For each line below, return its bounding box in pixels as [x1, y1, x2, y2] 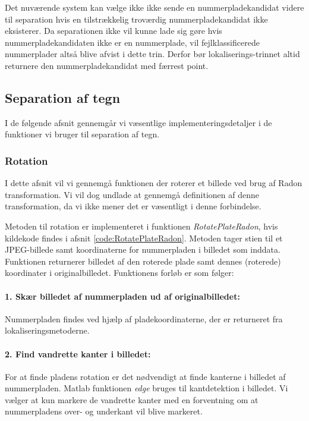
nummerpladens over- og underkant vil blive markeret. [5, 405, 203, 417]
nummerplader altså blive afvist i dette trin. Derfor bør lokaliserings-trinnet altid [5, 48, 300, 60]
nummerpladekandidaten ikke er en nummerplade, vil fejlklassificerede [5, 36, 260, 48]
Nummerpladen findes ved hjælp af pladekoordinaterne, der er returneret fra [5, 312, 283, 325]
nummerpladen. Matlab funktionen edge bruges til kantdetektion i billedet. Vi [5, 382, 288, 394]
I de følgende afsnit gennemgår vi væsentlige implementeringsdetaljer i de [5, 116, 272, 128]
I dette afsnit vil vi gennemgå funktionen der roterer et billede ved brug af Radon [5, 177, 302, 189]
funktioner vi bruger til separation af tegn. [5, 128, 160, 140]
